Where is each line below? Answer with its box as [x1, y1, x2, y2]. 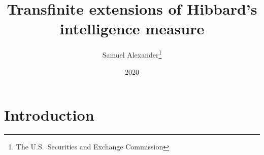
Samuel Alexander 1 [102, 48, 162, 60]
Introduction [4, 105, 94, 125]
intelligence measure [59, 18, 205, 39]
